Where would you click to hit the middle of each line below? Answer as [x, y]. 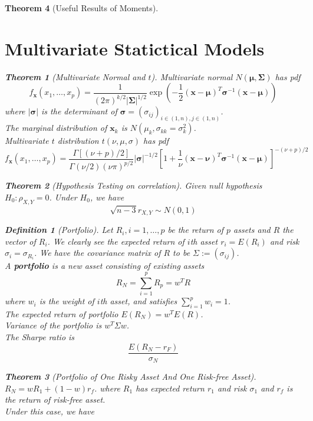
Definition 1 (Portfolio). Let [59, 230]
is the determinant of [79, 111]
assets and [252, 230]
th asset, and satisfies [139, 301]
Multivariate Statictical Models [135, 48]
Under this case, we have [50, 411]
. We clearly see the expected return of [116, 241]
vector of [20, 241]
